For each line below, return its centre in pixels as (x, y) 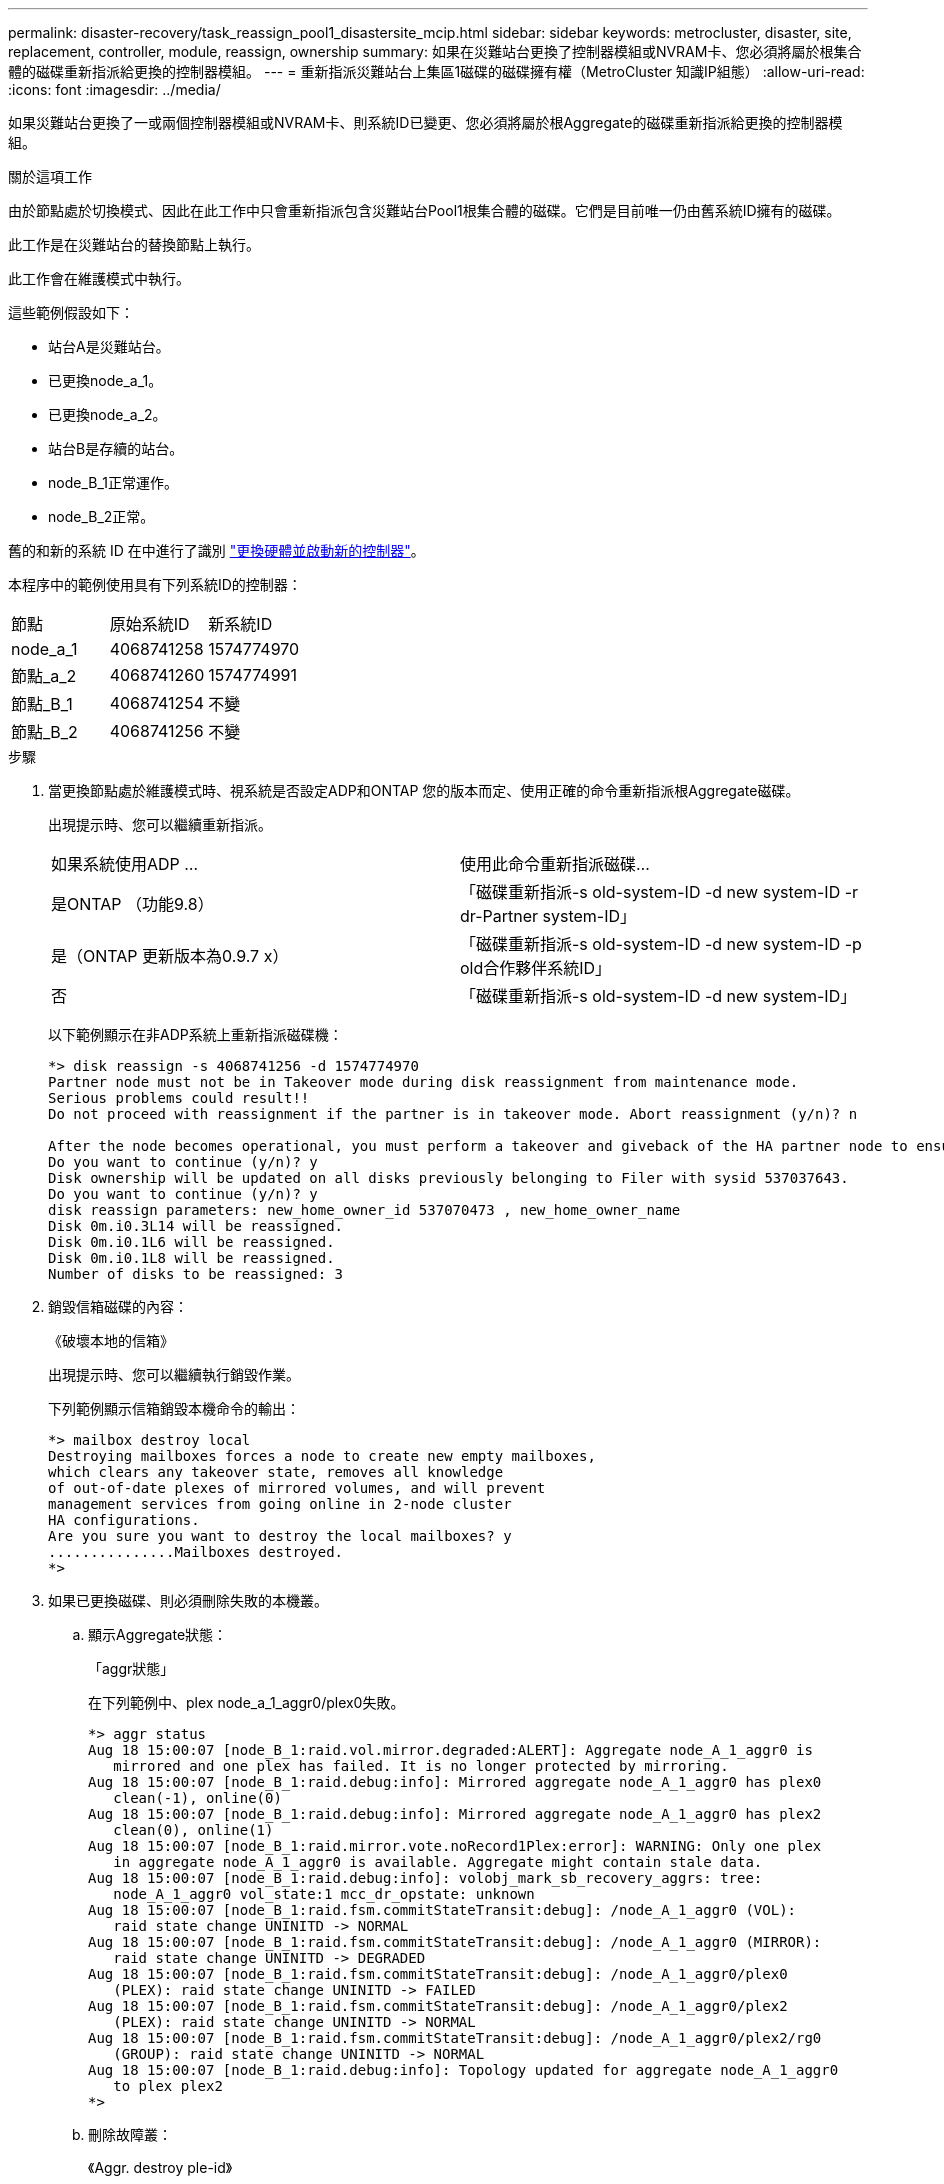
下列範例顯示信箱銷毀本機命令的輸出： (174, 1408)
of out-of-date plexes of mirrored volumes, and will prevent (297, 1488)
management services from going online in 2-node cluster (280, 1504)
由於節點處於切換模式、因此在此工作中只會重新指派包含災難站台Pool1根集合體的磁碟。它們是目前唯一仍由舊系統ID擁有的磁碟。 (424, 210)
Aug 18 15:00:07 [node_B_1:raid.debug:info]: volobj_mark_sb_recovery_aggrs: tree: (425, 1878)
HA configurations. (124, 1520)
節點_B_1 (42, 704)
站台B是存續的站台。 (116, 448)
